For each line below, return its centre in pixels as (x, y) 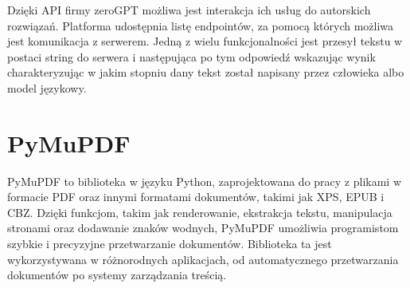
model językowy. (47, 87)
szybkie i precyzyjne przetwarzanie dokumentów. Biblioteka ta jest (170, 244)
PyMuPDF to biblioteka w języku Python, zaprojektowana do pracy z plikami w (204, 181)
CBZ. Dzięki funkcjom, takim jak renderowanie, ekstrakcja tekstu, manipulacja (200, 212)
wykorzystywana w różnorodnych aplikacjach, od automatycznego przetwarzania (203, 259)
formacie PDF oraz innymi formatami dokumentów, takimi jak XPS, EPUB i (196, 197)
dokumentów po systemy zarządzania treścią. (117, 275)
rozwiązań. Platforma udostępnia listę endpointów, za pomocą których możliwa (201, 25)
